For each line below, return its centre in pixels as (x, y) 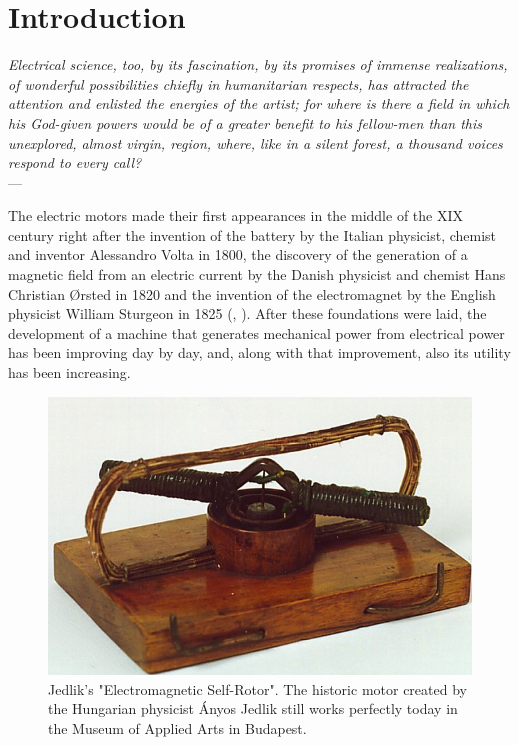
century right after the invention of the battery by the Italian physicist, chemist (252, 234)
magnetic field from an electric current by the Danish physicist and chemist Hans (257, 274)
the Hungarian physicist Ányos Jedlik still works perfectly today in (253, 708)
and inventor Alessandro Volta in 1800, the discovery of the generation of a (238, 254)
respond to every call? (75, 162)
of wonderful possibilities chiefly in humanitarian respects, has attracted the (238, 83)
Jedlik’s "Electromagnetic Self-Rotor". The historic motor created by (257, 688)
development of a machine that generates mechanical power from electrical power (256, 332)
